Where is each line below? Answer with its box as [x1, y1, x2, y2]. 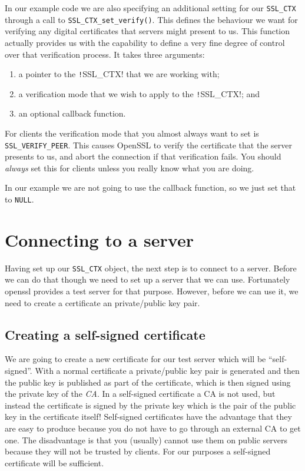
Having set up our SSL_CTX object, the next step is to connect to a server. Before [5, 261, 297, 274]
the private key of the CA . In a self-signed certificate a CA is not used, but [5, 387, 276, 400]
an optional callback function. [18, 107, 126, 120]
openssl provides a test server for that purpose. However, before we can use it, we [5, 285, 299, 297]
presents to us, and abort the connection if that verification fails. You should [5, 150, 281, 162]
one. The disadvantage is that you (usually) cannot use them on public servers [5, 433, 288, 446]
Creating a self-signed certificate [5, 325, 205, 343]
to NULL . [5, 193, 34, 205]
